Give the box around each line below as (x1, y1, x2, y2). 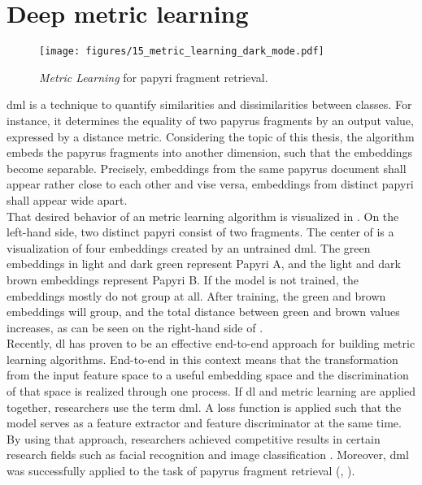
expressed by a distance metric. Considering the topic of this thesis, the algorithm (7, 128, 415, 145)
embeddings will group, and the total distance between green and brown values (7, 303, 400, 320)
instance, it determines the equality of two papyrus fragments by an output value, (7, 111, 414, 128)
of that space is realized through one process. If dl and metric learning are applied (7, 383, 416, 400)
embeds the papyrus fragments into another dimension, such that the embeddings (7, 144, 413, 161)
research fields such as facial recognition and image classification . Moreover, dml (7, 446, 409, 463)
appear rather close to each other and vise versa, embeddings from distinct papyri (7, 175, 414, 193)
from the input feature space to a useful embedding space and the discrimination (7, 366, 409, 383)
